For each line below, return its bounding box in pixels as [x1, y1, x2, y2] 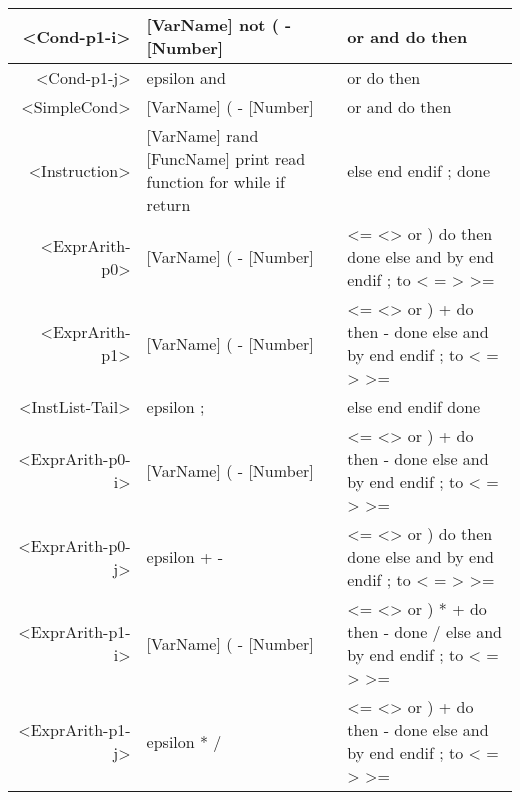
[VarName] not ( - [146, 13, 292, 36]
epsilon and [146, 66, 226, 89]
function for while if [146, 170, 285, 193]
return [146, 193, 191, 216]
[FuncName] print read [146, 147, 306, 170]
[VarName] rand [146, 124, 259, 147]
